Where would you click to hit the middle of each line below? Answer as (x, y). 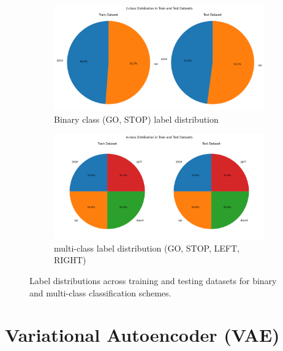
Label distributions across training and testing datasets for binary (153, 280)
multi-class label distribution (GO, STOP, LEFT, (147, 248)
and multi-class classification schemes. (100, 292)
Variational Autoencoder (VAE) (142, 335)
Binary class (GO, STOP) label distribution (136, 119)
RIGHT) (70, 260)
